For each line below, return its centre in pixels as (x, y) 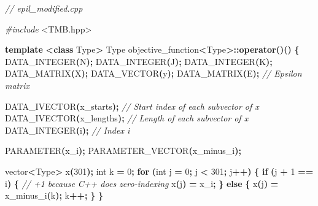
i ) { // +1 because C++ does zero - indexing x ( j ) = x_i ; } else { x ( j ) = (142, 183)
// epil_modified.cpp (44, 8)
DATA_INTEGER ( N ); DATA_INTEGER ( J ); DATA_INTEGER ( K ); (139, 61)
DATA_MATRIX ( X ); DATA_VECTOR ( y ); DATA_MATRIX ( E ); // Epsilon (153, 73)
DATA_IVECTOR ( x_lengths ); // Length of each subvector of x (127, 118)
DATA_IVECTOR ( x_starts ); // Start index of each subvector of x (132, 106)
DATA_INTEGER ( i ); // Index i (68, 130)
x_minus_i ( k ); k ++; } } (54, 195)
